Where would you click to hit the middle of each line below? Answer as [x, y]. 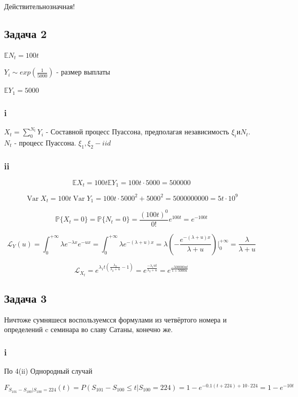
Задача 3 [26, 298]
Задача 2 [26, 33]
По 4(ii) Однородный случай [48, 371]
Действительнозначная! [39, 6]
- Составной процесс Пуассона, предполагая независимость [137, 132]
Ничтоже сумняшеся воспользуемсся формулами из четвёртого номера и [115, 319]
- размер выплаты [83, 72]
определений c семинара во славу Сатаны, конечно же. [89, 329]
